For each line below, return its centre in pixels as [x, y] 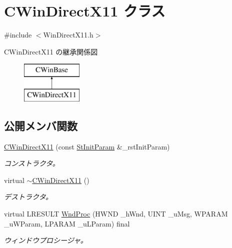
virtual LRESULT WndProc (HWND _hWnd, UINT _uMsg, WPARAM [116, 214]
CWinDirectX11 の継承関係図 [51, 51]
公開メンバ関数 [41, 125]
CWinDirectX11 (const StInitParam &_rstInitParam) [87, 146]
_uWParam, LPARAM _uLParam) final [67, 223]
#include [18, 35]
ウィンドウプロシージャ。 [46, 240]
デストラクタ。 [28, 197]
